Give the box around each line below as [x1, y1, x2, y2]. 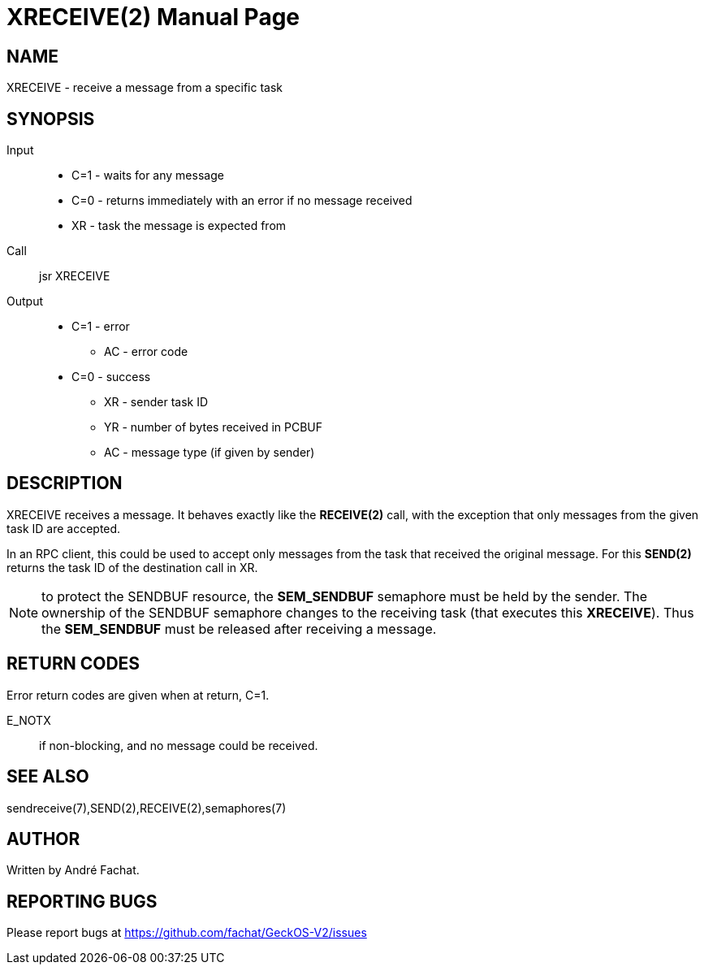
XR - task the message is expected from [71, 219, 287, 233]
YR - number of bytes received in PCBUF [104, 420, 323, 435]
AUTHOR [6, 828, 80, 849]
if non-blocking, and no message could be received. [39, 738, 318, 752]
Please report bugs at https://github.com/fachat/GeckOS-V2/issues [6, 925, 367, 940]
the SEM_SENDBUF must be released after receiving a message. [41, 620, 437, 637]
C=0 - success [71, 370, 151, 384]
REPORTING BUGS [6, 891, 158, 912]
